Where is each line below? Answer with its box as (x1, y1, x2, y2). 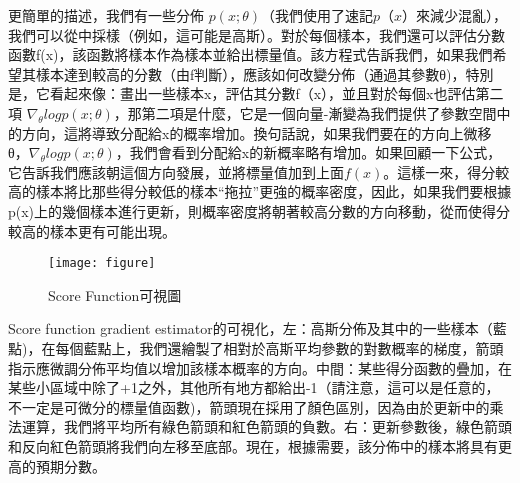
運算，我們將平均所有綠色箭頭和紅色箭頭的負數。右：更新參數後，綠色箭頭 (21, 416, 512, 437)
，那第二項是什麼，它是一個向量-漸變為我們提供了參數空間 (113, 102, 497, 123)
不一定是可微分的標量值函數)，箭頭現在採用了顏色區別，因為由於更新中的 (8, 396, 490, 417)
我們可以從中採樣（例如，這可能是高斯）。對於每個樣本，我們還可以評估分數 (8, 24, 505, 45)
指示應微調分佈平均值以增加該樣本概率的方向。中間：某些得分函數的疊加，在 (8, 357, 512, 378)
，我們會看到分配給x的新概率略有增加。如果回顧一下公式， (115, 142, 502, 163)
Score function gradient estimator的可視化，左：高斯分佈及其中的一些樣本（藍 (8, 318, 507, 339)
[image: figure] (48, 256, 156, 271)
